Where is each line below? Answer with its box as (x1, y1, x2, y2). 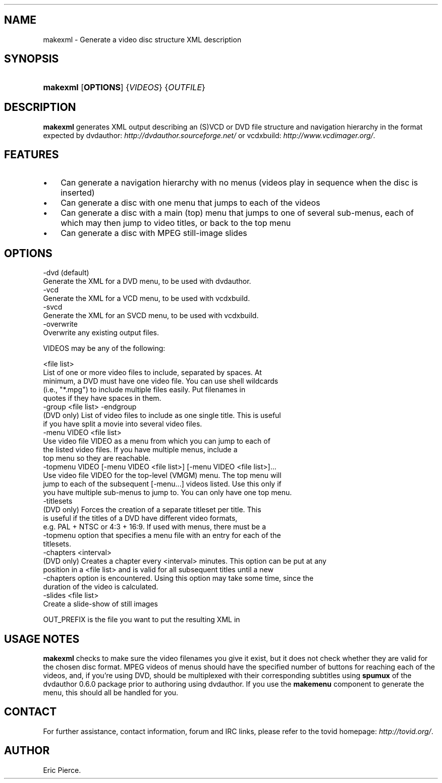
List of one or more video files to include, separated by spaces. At (43, 368, 262, 377)
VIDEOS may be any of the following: (43, 344, 165, 353)
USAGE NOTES (4, 632, 80, 645)
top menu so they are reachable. (43, 454, 151, 463)
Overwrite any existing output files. (43, 328, 159, 337)
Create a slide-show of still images (43, 599, 158, 609)
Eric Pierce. (43, 765, 81, 774)
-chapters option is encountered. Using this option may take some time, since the (43, 574, 314, 583)
